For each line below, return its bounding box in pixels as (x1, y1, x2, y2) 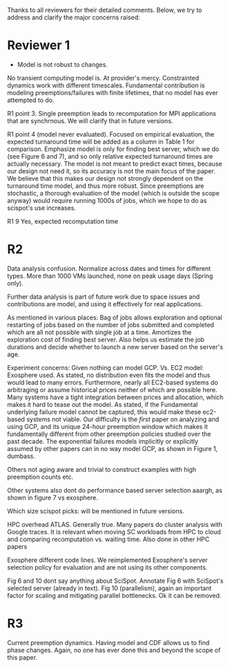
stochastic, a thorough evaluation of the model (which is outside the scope (7, 188, 220, 197)
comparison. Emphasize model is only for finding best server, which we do (7, 145, 220, 153)
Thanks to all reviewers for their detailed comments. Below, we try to (7, 6, 202, 14)
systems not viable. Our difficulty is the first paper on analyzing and (26, 415, 220, 423)
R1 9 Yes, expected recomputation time (7, 217, 119, 225)
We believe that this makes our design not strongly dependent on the (7, 174, 204, 182)
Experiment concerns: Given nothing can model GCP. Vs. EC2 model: (7, 363, 204, 371)
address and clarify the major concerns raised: (7, 13, 140, 21)
